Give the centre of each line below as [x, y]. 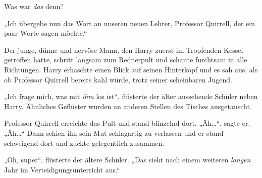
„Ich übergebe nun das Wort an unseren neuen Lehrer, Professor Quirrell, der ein [129, 23]
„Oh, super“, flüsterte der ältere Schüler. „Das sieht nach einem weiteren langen [127, 160]
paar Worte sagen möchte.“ [46, 33]
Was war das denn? [34, 6]
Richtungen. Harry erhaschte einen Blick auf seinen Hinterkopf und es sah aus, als [131, 69]
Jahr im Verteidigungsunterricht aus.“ [62, 169]
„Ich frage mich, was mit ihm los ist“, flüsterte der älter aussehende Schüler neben [131, 96]
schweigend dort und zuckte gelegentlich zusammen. [84, 143]
